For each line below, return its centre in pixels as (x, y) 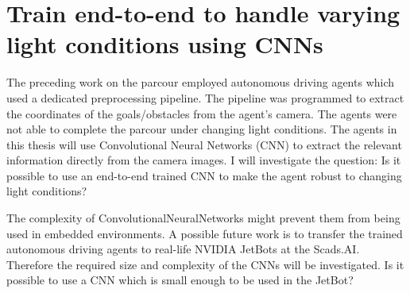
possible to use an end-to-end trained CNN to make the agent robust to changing (204, 175)
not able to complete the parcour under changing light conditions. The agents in (202, 129)
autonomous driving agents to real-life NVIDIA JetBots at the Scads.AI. (183, 249)
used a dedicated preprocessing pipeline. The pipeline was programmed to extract (205, 97)
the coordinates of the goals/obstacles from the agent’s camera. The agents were (202, 113)
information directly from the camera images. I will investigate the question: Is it (204, 160)
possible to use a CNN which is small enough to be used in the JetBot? (180, 280)
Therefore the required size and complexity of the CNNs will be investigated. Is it (205, 264)
